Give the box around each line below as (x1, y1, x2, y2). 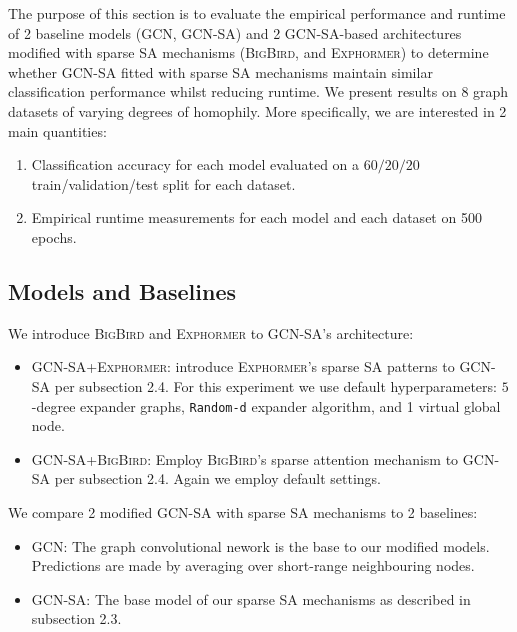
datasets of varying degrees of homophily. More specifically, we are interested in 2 (8, 100, 507, 121)
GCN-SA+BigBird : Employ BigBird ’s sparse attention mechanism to (31, 448, 459, 469)
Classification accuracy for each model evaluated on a (31, 154, 360, 175)
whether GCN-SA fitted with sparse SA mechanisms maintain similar (8, 61, 433, 82)
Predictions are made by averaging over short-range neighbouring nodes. (31, 555, 475, 576)
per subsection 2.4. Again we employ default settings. (54, 468, 381, 489)
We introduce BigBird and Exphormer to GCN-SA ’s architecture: (8, 322, 414, 343)
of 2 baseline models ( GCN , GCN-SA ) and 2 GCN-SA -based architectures (8, 22, 462, 43)
